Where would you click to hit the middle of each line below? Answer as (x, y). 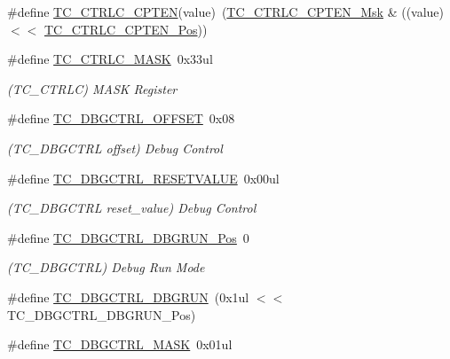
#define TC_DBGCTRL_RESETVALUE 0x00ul (143, 178)
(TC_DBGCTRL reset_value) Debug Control (132, 208)
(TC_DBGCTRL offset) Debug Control (115, 148)
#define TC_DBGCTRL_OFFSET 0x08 (121, 118)
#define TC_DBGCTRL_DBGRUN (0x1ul (128, 297)
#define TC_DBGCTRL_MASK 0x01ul (120, 344)
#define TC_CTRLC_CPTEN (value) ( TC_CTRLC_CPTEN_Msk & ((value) (226, 12)
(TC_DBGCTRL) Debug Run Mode (106, 267)
